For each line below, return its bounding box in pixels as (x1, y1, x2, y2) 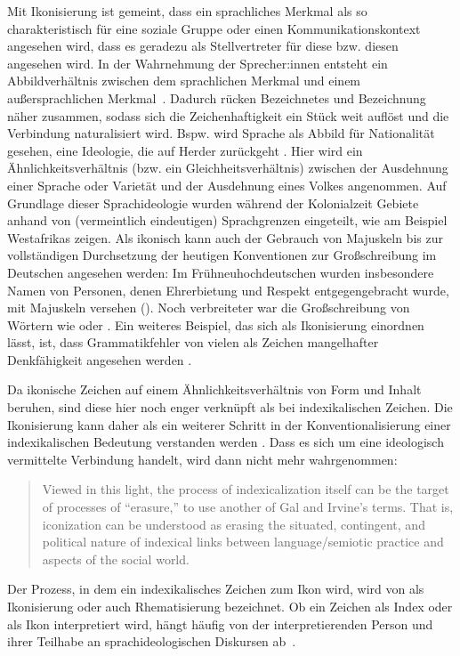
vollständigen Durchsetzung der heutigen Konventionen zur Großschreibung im (7, 246, 437, 264)
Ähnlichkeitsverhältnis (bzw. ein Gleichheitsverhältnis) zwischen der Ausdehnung (7, 158, 448, 177)
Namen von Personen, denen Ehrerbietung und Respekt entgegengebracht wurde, (7, 280, 449, 299)
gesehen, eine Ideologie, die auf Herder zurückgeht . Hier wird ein (7, 141, 363, 159)
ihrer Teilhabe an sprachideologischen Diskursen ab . (7, 632, 296, 651)
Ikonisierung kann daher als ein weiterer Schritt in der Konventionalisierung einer (7, 415, 451, 433)
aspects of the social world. (42, 549, 190, 568)
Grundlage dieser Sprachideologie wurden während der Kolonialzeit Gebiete (7, 193, 419, 212)
